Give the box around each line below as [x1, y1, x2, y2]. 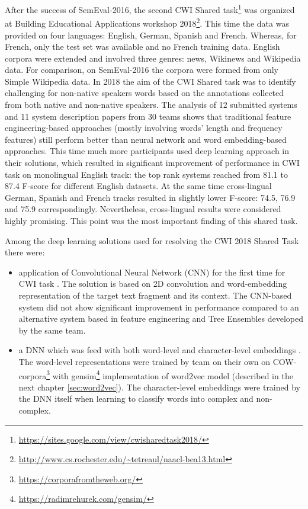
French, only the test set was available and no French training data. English [5, 40, 280, 53]
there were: [5, 246, 45, 258]
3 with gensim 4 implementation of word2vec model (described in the [46, 367, 293, 382]
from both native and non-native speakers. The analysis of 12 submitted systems [5, 98, 297, 111]
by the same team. [18, 324, 86, 336]
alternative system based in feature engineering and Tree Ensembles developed [18, 312, 304, 325]
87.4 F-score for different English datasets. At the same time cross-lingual [5, 180, 272, 192]
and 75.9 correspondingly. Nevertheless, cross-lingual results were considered [5, 203, 281, 215]
